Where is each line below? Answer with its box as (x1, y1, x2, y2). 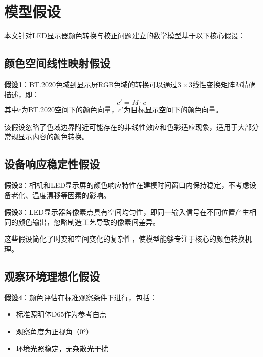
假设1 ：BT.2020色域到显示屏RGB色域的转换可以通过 (4, 78, 178, 89)
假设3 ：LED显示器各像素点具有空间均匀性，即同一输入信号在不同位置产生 (4, 207, 250, 217)
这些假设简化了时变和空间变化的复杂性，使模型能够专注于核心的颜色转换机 (4, 233, 252, 244)
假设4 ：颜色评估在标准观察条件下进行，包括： (4, 292, 157, 302)
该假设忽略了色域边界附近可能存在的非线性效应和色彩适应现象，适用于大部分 (4, 121, 259, 132)
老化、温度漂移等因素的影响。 (11, 189, 110, 200)
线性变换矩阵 (192, 78, 235, 89)
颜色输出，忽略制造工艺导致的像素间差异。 (18, 216, 160, 227)
